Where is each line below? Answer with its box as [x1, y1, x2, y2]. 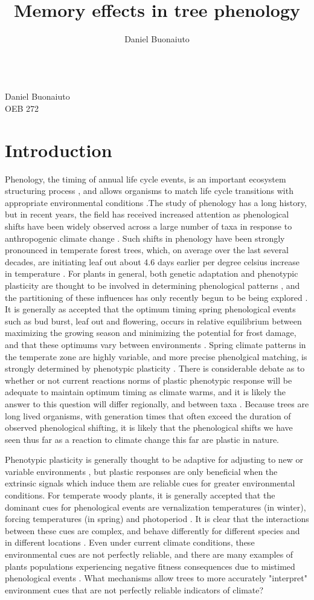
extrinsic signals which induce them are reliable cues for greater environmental [5, 477, 295, 489]
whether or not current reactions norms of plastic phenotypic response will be [5, 373, 292, 386]
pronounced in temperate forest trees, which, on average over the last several [5, 244, 289, 256]
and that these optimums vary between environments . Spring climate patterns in [5, 338, 306, 350]
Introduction [5, 137, 112, 162]
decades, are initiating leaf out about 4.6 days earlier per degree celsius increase [5, 255, 300, 268]
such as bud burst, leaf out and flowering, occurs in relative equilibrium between [5, 314, 302, 327]
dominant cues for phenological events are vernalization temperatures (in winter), [5, 500, 306, 513]
